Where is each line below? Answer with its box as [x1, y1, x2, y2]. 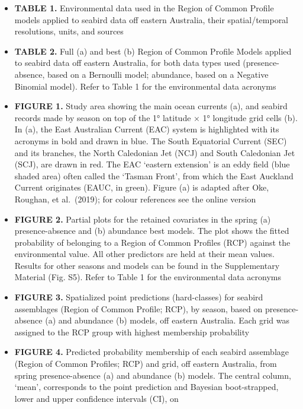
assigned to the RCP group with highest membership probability [14, 325, 250, 338]
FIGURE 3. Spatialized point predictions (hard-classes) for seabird [14, 291, 263, 303]
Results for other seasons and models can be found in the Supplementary [14, 259, 280, 271]
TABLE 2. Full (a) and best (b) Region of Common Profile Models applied [14, 45, 292, 57]
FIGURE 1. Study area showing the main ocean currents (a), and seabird [14, 100, 288, 112]
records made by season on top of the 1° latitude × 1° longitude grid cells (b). [14, 111, 298, 123]
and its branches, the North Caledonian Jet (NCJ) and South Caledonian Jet [14, 146, 295, 158]
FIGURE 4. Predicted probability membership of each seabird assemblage [14, 345, 289, 358]
